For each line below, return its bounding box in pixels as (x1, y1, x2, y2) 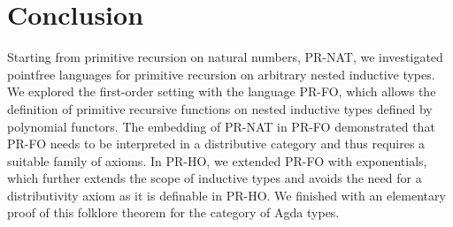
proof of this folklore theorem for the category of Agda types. (7, 203, 340, 222)
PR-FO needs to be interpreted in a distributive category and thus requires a (7, 134, 426, 153)
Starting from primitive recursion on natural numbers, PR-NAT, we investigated (7, 48, 443, 66)
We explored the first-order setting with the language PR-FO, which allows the (7, 82, 436, 101)
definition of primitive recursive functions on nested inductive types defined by (7, 99, 433, 117)
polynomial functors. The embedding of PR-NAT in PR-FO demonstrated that (7, 117, 435, 135)
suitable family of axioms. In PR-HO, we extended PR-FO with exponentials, (7, 151, 427, 170)
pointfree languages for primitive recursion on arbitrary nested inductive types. (7, 64, 435, 83)
